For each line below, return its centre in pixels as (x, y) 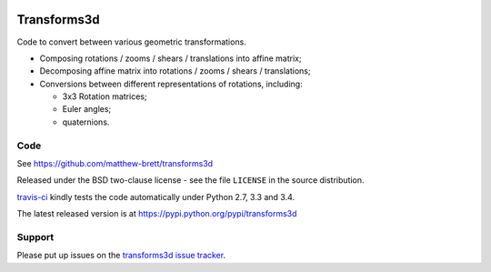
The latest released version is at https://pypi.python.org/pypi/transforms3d (157, 214)
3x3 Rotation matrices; (105, 96)
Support (35, 237)
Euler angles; (87, 109)
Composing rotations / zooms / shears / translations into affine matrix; (170, 58)
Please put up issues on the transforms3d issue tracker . (121, 256)
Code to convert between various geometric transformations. (132, 42)
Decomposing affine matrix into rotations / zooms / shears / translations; (175, 71)
